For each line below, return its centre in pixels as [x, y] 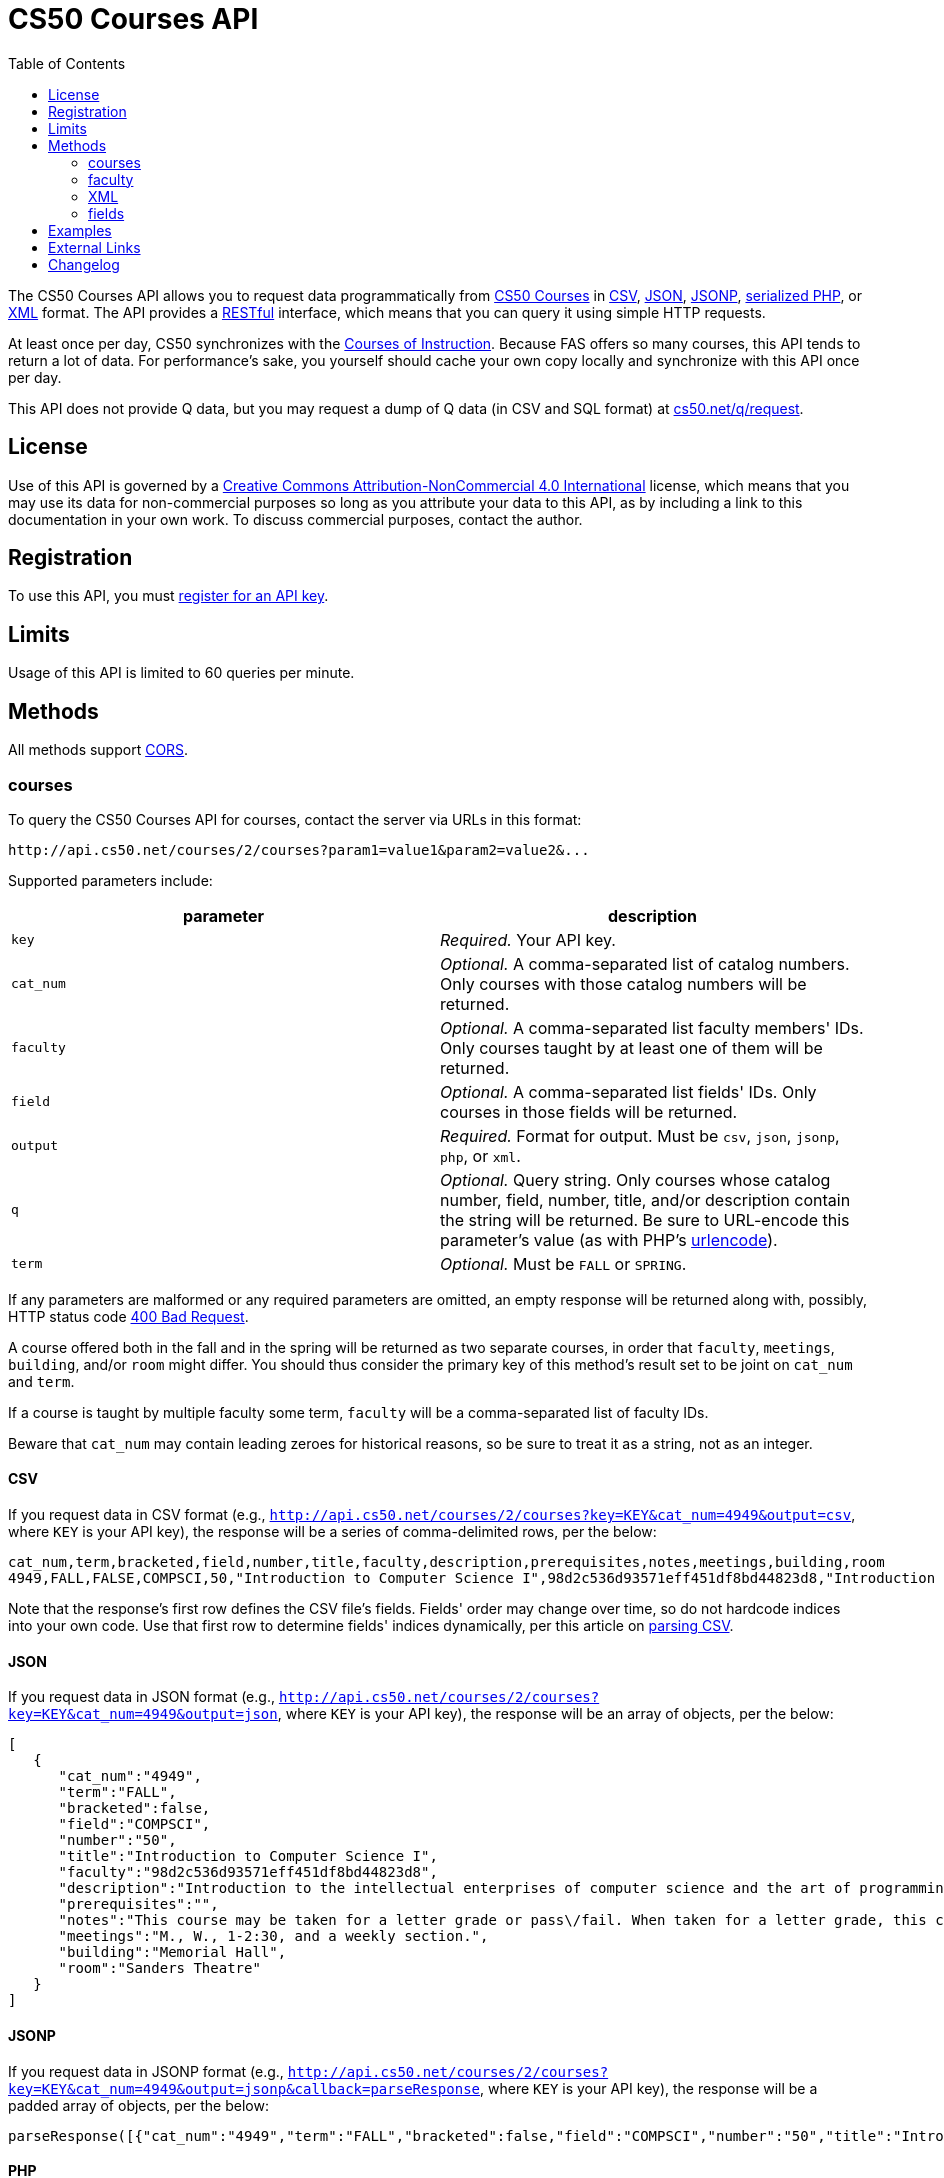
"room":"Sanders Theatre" [159, 1968]
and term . [41, 1381]
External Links [94, 247]
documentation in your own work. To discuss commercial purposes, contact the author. [295, 519]
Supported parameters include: [110, 880]
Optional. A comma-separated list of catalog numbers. [645, 963]
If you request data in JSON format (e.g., [141, 1697]
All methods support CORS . [98, 750]
